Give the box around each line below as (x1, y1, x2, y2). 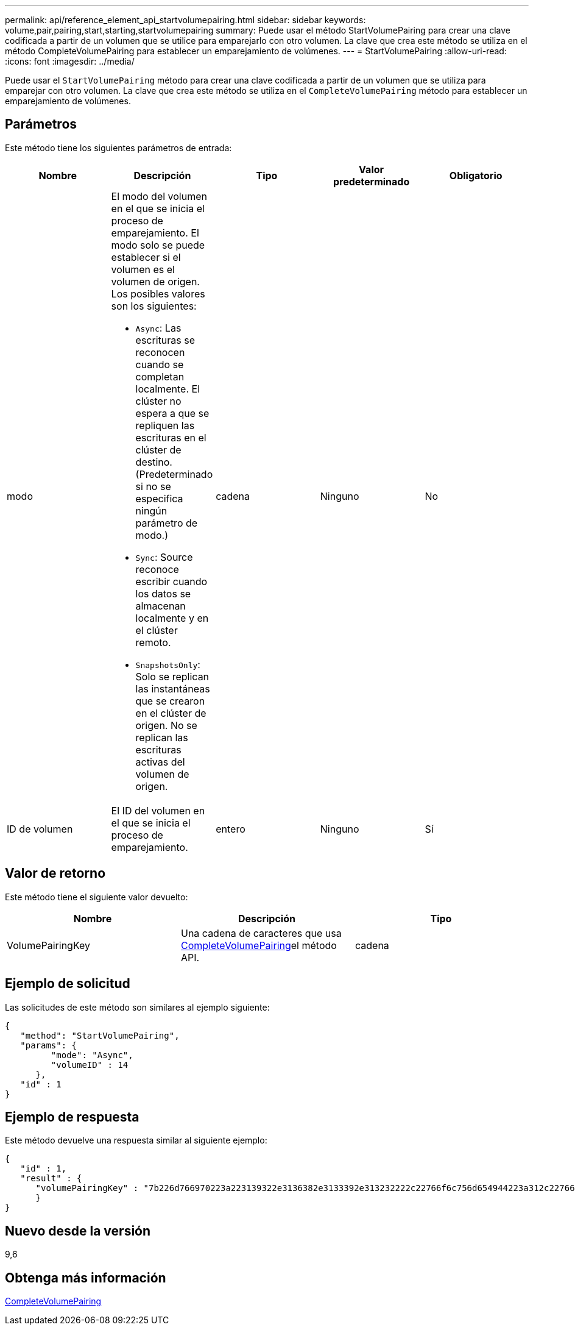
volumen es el (111, 263, 175, 276)
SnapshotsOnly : (135, 658, 200, 670)
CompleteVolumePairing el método (180, 939, 337, 951)
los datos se (135, 587, 191, 600)
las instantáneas (135, 682, 210, 695)
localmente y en (135, 611, 209, 624)
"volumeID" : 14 (51, 1059, 129, 1070)
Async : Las (135, 321, 182, 334)
